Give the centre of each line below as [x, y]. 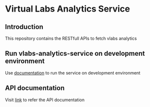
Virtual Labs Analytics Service [67, 9]
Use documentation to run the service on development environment [73, 73]
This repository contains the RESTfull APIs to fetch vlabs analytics [71, 38]
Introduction [24, 27]
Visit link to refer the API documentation [45, 100]
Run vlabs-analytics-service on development [75, 53]
